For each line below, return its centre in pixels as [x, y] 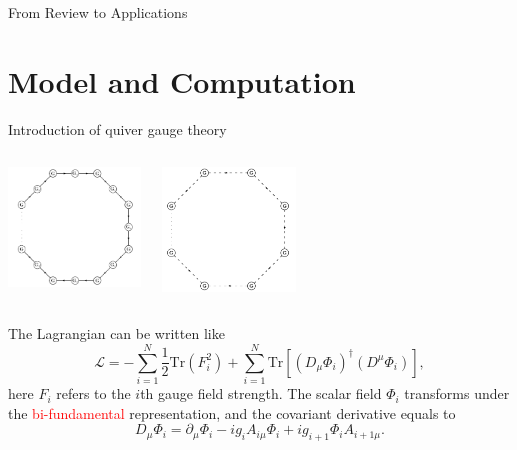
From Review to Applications [98, 12]
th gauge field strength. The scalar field [261, 393]
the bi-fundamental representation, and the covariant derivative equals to [232, 412]
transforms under [457, 393]
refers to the [93, 393]
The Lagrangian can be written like [116, 333]
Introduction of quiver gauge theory [117, 128]
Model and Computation [182, 80]
